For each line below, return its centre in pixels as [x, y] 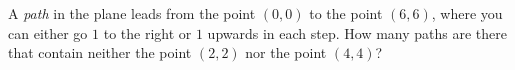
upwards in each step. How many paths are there [357, 32]
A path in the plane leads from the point [132, 13]
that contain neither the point [100, 52]
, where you [467, 13]
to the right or [147, 32]
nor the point [286, 52]
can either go [48, 32]
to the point [346, 13]
